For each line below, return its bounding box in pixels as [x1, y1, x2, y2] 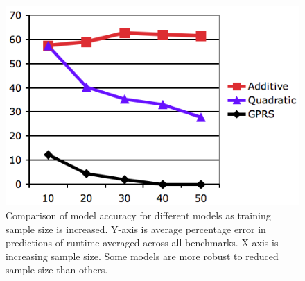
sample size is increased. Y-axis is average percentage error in [6, 221, 266, 236]
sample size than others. [6, 262, 108, 277]
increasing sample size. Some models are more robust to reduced [6, 248, 279, 263]
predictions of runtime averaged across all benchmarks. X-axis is [6, 235, 279, 250]
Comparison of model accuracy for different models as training [6, 208, 271, 223]
